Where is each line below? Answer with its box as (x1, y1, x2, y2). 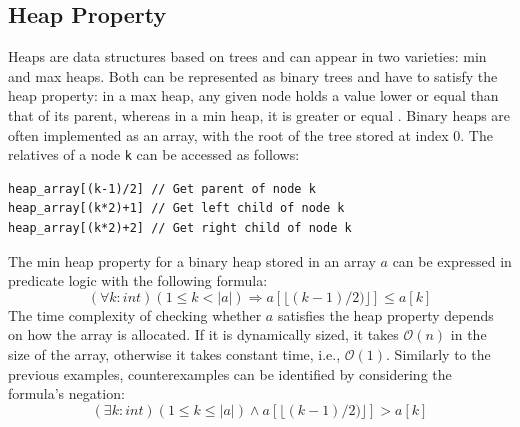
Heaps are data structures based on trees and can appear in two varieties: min (8, 46, 487, 67)
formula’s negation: (8, 383, 125, 404)
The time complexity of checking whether (8, 304, 262, 325)
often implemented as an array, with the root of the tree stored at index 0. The (8, 124, 493, 145)
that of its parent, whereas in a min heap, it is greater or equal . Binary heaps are (8, 104, 511, 125)
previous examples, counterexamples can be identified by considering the (8, 363, 452, 384)
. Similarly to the (386, 343, 491, 364)
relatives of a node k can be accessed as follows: (8, 144, 300, 165)
